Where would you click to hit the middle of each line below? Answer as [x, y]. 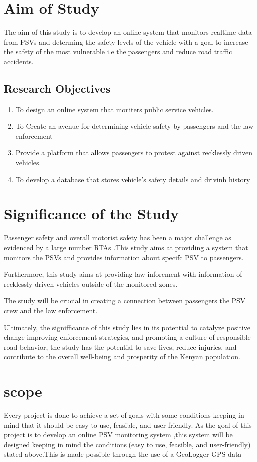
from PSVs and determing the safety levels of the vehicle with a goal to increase [126, 42]
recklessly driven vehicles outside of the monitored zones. [91, 283]
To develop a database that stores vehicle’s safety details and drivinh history [133, 179]
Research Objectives [57, 88]
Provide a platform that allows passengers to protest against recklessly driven [134, 153]
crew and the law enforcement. [51, 310]
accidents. [19, 61]
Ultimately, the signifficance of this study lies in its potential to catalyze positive [127, 327]
